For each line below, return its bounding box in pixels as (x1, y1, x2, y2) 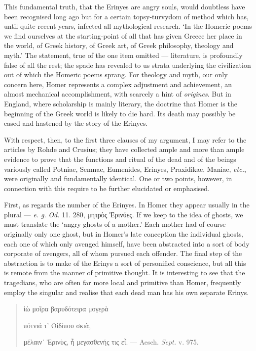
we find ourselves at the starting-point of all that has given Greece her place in (4, 30, 242, 41)
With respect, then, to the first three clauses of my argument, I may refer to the (4, 134, 247, 145)
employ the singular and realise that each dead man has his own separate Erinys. (4, 287, 249, 297)
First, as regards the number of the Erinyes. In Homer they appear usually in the (4, 200, 250, 210)
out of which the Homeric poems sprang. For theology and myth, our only (4, 69, 228, 80)
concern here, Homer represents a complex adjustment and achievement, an (4, 79, 232, 89)
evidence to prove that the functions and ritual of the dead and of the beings (4, 153, 236, 164)
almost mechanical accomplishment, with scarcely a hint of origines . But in (4, 89, 231, 99)
